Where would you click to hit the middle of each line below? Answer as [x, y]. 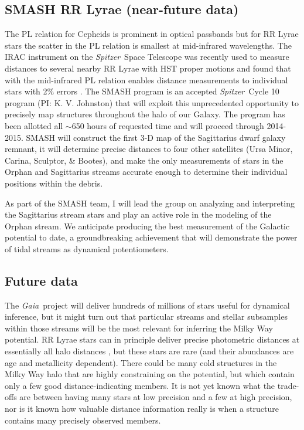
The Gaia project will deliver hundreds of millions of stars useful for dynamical [147, 305]
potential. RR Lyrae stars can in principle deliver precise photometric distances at [152, 339]
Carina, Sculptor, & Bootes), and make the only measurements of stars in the [144, 160]
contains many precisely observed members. [83, 420]
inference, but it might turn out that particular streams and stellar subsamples [146, 316]
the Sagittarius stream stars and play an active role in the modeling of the [138, 214]
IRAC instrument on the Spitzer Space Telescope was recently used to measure [147, 57]
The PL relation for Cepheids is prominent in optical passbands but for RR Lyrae [152, 34]
